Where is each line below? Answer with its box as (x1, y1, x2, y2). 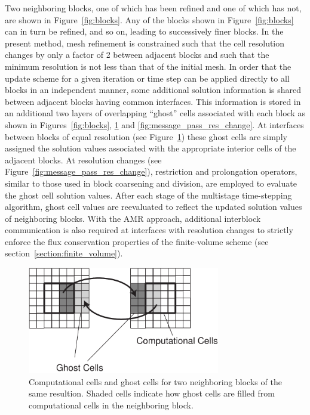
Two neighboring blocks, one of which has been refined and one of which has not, (5, 2, 302, 14)
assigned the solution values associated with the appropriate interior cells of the (5, 142, 296, 154)
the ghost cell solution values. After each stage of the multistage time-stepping (5, 188, 292, 201)
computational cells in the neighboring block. (29, 399, 194, 411)
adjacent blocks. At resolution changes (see (5, 153, 162, 166)
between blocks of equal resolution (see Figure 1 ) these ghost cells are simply (5, 130, 287, 143)
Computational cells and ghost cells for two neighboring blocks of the (29, 375, 282, 388)
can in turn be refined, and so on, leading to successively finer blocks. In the (5, 25, 284, 38)
